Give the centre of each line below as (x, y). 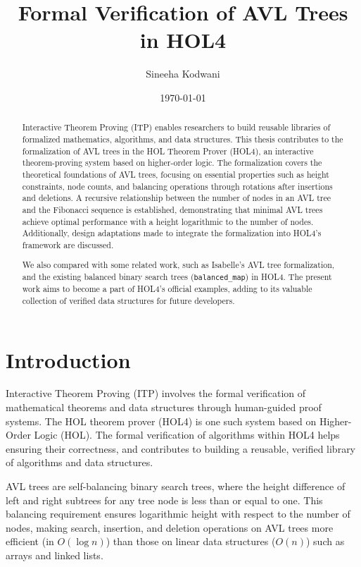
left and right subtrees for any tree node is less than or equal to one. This (164, 500)
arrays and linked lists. (55, 555)
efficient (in (30, 541)
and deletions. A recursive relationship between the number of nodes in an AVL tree (177, 198)
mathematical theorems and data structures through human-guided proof (164, 407)
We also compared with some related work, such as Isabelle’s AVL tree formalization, (178, 265)
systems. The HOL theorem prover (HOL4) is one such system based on (161, 421)
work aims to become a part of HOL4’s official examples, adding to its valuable (167, 289)
